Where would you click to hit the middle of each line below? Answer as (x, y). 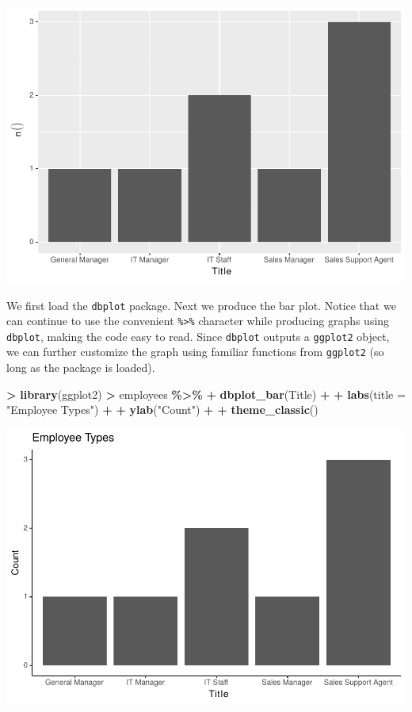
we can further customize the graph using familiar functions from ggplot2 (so (195, 352)
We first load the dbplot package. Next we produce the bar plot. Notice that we (201, 305)
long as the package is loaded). (81, 367)
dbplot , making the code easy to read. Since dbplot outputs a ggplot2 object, (198, 336)
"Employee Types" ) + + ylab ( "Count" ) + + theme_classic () (162, 410)
